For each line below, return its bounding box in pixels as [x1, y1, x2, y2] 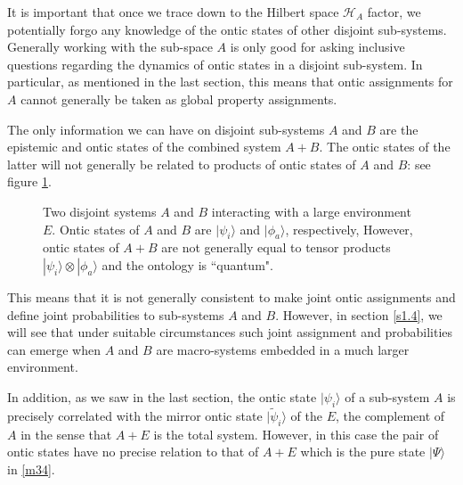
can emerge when [7, 340, 102, 358]
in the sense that [20, 424, 112, 443]
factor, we [367, 3, 421, 21]
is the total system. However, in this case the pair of [153, 424, 439, 443]
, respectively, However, [285, 219, 413, 238]
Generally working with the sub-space [7, 37, 213, 56]
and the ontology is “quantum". [102, 255, 273, 274]
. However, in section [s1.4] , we [275, 305, 443, 324]
